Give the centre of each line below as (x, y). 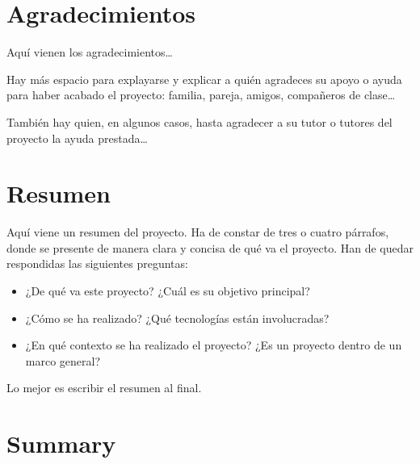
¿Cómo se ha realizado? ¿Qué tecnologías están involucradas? (177, 318)
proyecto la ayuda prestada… (77, 138)
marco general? (63, 360)
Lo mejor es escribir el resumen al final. (104, 388)
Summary (61, 443)
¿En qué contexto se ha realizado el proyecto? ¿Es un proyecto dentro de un (214, 345)
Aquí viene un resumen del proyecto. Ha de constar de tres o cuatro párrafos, (198, 232)
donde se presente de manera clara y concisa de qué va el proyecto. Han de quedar (210, 247)
